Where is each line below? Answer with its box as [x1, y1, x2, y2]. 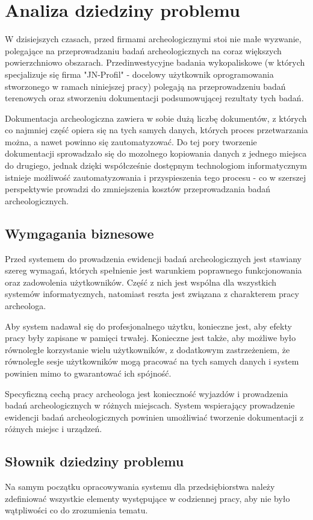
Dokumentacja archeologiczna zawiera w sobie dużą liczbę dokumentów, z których [5, 111, 307, 124]
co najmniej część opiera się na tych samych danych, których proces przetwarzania [5, 124, 308, 136]
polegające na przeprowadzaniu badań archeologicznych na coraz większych [5, 44, 282, 57]
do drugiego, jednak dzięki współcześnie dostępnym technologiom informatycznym [5, 159, 308, 172]
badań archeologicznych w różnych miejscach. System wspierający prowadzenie [5, 399, 295, 412]
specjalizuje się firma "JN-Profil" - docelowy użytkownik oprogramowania [5, 67, 274, 80]
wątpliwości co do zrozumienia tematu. [5, 504, 148, 516]
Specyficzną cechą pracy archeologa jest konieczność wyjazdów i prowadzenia [5, 387, 288, 399]
